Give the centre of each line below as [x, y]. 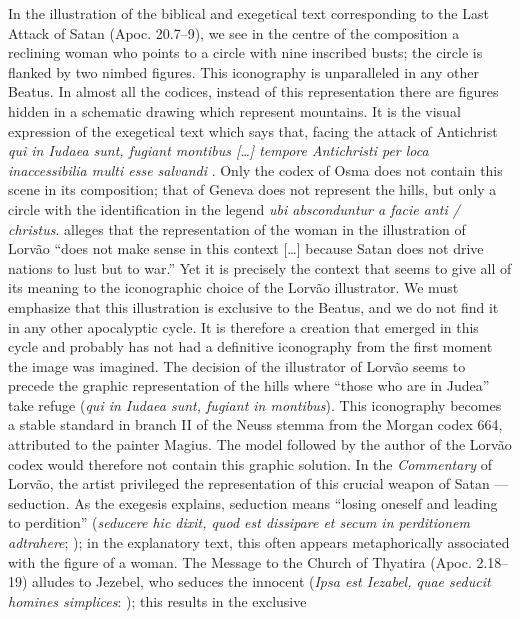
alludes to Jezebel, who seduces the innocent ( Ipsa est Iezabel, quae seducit [261, 581]
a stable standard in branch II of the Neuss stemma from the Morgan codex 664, [255, 424]
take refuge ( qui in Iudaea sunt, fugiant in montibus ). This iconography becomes [255, 404]
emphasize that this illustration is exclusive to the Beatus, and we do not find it [253, 306]
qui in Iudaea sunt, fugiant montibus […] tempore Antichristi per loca [218, 150]
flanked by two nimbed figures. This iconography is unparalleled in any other [243, 71]
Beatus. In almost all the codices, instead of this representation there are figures [253, 91]
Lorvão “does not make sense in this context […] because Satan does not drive [246, 248]
